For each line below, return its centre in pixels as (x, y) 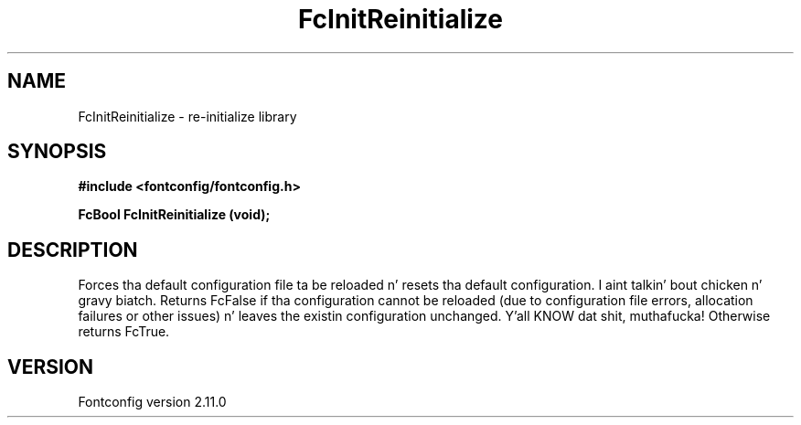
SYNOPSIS (57, 152)
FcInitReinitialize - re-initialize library (187, 116)
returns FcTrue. (124, 332)
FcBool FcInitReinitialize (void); (174, 215)
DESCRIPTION (73, 250)
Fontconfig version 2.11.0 (152, 402)
